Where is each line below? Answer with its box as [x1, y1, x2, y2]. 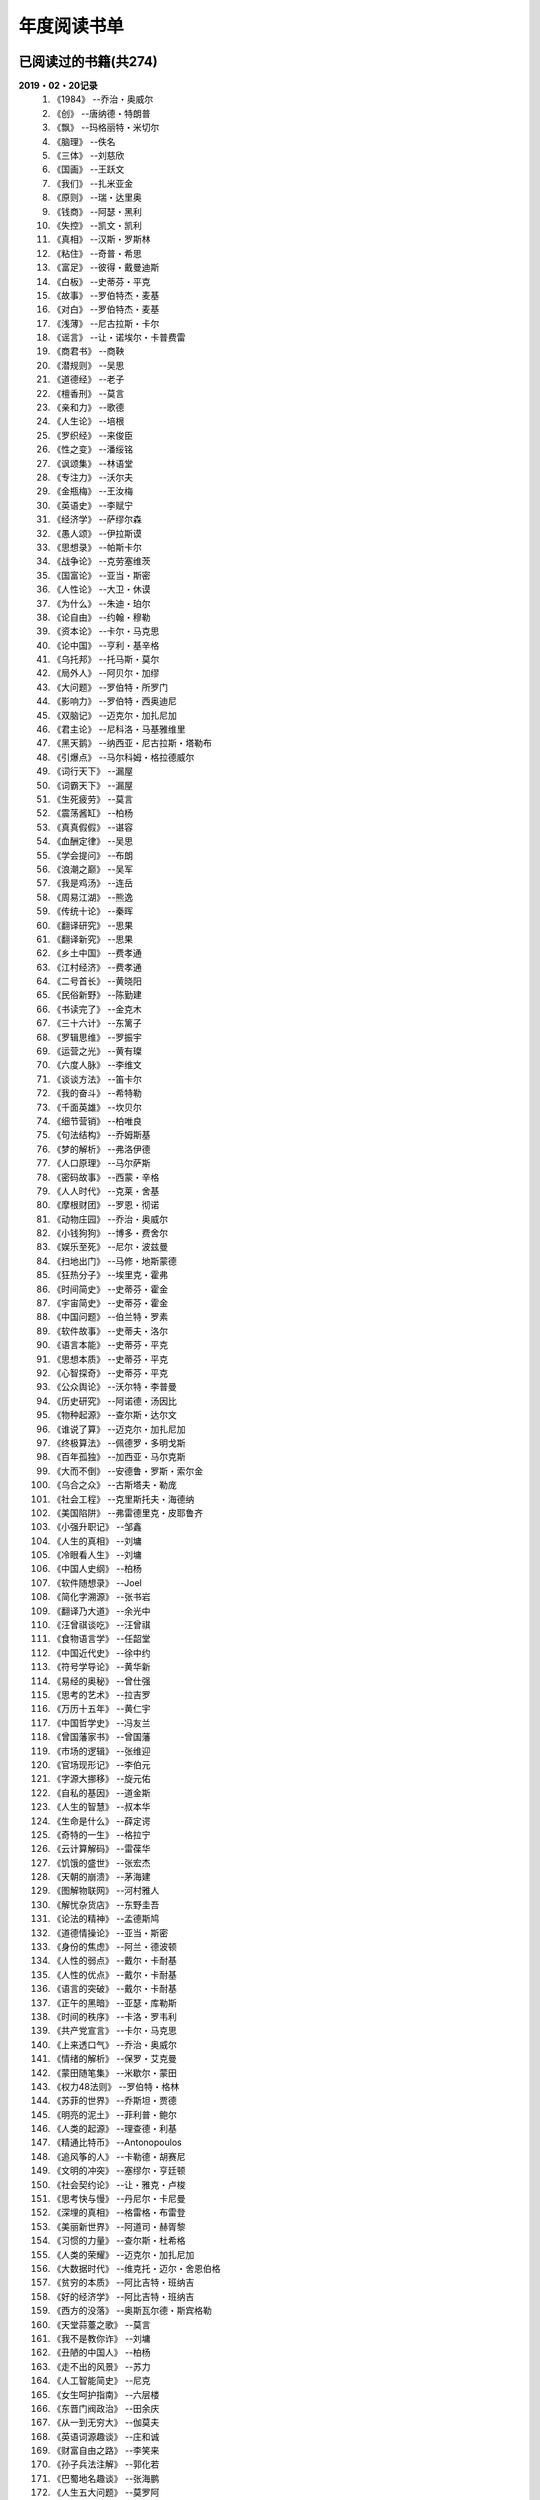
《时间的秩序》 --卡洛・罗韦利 [52, 2010, 177, 2022]
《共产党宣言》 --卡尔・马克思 [52, 2025, 177, 2037]
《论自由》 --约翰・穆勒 [52, 611, 151, 623]
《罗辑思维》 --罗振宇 [52, 1031, 142, 1043]
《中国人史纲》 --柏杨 [52, 1563, 142, 1575]
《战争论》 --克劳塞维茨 [52, 555, 151, 567]
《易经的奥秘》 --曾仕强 [52, 1675, 151, 1687]
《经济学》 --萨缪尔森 [52, 513, 142, 525]
